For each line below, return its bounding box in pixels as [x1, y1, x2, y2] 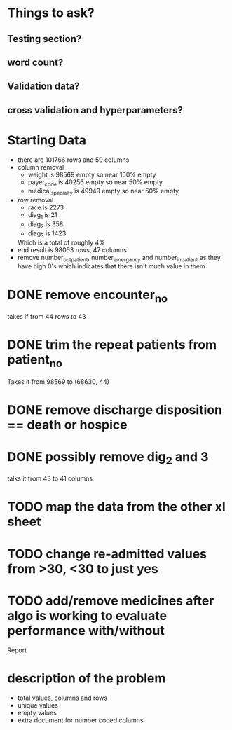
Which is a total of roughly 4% [17, 238, 105, 247]
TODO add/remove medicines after [7, 593, 214, 609]
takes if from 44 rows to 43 [7, 312, 86, 320]
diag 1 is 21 [27, 211, 57, 221]
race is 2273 [27, 203, 64, 212]
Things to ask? [7, 5, 95, 21]
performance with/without [7, 622, 165, 638]
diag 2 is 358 [27, 220, 64, 230]
